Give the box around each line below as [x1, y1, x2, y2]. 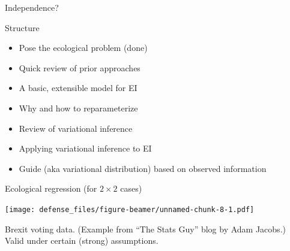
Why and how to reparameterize [19, 101, 138, 114]
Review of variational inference [19, 122, 133, 134]
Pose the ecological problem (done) [19, 41, 148, 54]
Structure [5, 21, 40, 34]
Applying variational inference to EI [19, 142, 152, 155]
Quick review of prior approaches [19, 61, 140, 74]
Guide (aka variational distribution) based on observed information [19, 162, 267, 174]
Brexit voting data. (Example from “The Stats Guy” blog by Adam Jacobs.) [5, 222, 286, 235]
